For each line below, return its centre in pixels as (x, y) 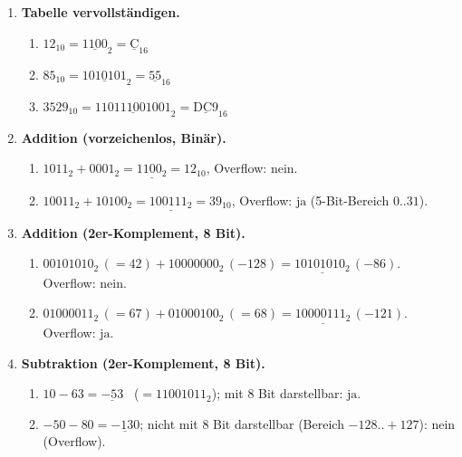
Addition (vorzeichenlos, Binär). (124, 137)
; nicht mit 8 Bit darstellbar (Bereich (242, 423)
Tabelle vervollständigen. (101, 12)
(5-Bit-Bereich (350, 200)
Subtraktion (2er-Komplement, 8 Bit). (143, 362)
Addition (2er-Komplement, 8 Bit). (133, 232)
